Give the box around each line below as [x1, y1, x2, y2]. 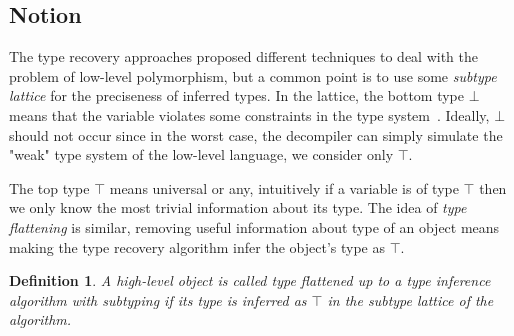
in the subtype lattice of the [327, 289, 494, 310]
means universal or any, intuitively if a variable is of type [109, 177, 459, 198]
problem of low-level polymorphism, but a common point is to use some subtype [9, 65, 497, 86]
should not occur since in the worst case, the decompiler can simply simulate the [9, 124, 503, 145]
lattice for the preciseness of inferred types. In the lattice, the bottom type [9, 85, 465, 106]
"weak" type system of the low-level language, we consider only [9, 144, 394, 165]
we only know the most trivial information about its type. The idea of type [9, 197, 467, 218]
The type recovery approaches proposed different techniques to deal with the [9, 46, 479, 67]
